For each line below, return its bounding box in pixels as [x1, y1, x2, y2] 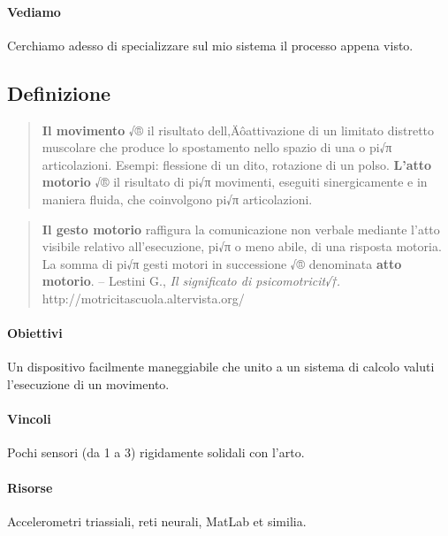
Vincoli [7, 410, 51, 428]
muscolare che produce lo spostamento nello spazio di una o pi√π [42, 138, 392, 157]
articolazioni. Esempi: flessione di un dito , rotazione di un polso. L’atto [42, 155, 432, 173]
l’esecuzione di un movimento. [7, 374, 170, 393]
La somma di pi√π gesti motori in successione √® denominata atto [42, 254, 402, 272]
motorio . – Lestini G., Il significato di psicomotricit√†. [42, 272, 341, 290]
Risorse [7, 478, 53, 496]
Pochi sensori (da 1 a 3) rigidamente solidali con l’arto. [7, 443, 305, 462]
